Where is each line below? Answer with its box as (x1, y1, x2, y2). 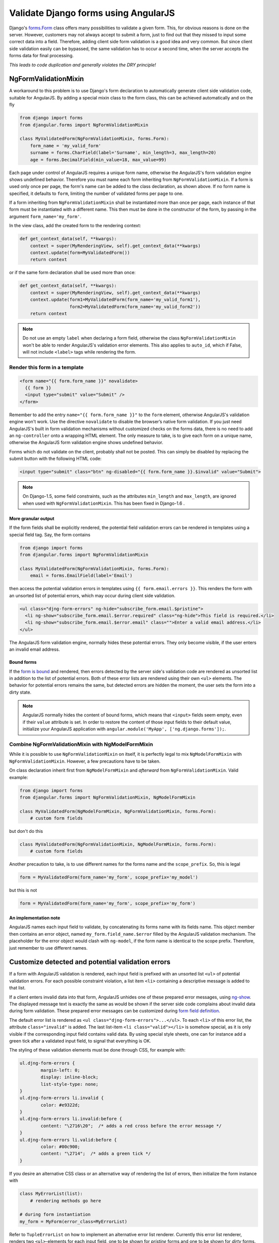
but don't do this (9, 828, 43, 834)
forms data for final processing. (9, 53, 74, 59)
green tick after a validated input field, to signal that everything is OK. (9, 1038, 151, 1044)
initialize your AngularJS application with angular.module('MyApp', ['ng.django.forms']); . (22, 726, 226, 732)
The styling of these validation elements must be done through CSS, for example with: (9, 1047, 186, 1053)
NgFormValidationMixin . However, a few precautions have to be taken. (9, 758, 161, 764)
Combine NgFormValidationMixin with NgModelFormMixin (9, 741, 153, 748)
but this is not (9, 888, 37, 893)
